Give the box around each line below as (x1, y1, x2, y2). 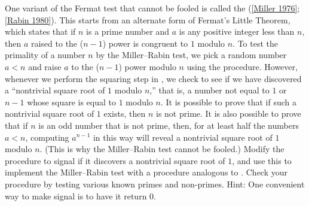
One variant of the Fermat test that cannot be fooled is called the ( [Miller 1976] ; (5, 2, 300, 14)
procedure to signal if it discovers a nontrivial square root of (5, 154, 225, 166)
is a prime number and (86, 25, 170, 38)
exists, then (103, 107, 146, 120)
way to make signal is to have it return (5, 189, 147, 202)
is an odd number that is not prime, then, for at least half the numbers (38, 119, 299, 131)
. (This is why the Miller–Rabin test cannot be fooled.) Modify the (39, 143, 284, 155)
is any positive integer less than (179, 25, 295, 38)
